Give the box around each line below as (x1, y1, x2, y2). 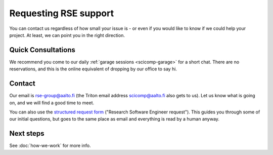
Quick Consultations (9, 46, 75, 54)
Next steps (9, 129, 44, 138)
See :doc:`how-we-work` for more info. (9, 142, 91, 149)
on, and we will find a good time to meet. (9, 99, 95, 106)
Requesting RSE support (9, 8, 114, 19)
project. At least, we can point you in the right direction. (9, 32, 125, 38)
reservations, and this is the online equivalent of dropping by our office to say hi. (9, 66, 177, 72)
